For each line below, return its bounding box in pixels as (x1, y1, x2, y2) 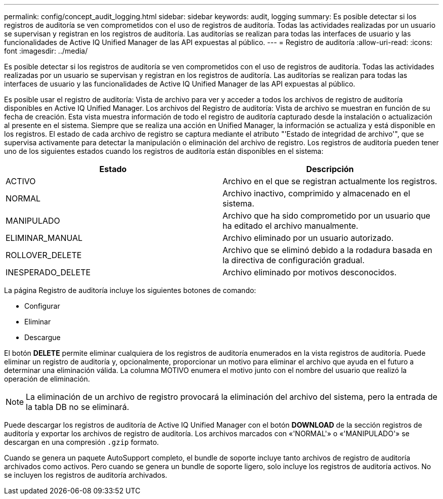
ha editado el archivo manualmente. (223, 221, 359, 231)
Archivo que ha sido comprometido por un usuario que (223, 211, 430, 221)
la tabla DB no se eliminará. (26, 402, 129, 412)
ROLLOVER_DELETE (6, 250, 82, 260)
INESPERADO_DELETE (6, 267, 91, 277)
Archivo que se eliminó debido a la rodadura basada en (223, 245, 432, 255)
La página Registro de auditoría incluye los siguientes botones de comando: (4, 286, 256, 295)
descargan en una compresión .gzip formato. (4, 438, 159, 446)
